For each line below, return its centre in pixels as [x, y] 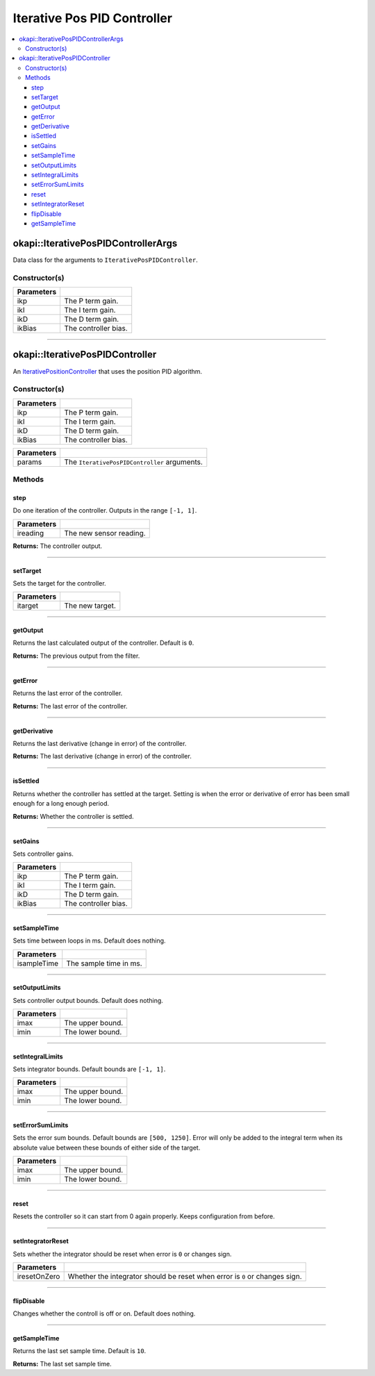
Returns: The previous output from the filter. [76, 656]
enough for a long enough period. [61, 804]
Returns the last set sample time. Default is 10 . [80, 1351]
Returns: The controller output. [58, 546]
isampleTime [38, 963]
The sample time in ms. [104, 963]
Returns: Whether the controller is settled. [74, 816]
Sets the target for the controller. [60, 583]
